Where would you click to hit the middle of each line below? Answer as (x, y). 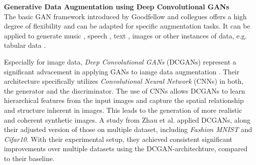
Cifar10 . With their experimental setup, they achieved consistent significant (118, 139)
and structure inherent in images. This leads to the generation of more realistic (123, 110)
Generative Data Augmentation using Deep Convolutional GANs (117, 6)
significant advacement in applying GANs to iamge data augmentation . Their (122, 71)
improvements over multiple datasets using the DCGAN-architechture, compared (126, 148)
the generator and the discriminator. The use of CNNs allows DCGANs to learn (125, 90)
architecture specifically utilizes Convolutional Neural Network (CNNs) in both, (124, 81)
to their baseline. (29, 158)
